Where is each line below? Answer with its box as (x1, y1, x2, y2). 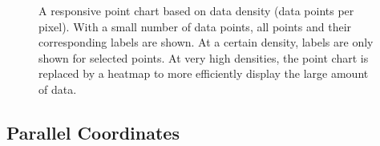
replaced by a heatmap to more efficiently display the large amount (38, 65, 369, 82)
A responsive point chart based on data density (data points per (38, 2, 354, 18)
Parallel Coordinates (6, 120, 180, 144)
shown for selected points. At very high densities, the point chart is (38, 49, 369, 66)
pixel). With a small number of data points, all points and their (38, 18, 352, 34)
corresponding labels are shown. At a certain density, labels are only (38, 34, 374, 51)
